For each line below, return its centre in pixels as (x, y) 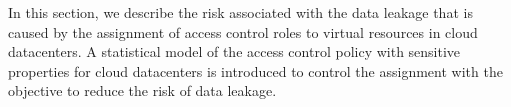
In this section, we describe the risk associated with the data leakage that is (240, 12)
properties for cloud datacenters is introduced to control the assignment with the (255, 70)
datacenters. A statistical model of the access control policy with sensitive (234, 51)
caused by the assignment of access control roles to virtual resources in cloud (243, 31)
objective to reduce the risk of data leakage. (142, 90)
